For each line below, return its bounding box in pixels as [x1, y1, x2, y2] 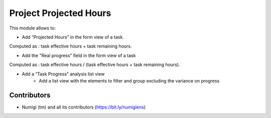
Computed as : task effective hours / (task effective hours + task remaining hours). [9, 61, 180, 67]
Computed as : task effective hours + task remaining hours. [9, 43, 132, 49]
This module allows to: [9, 25, 56, 31]
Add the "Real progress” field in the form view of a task [22, 52, 136, 58]
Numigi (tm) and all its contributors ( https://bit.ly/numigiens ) [22, 104, 146, 110]
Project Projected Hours [9, 7, 111, 18]
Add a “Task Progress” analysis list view [22, 70, 105, 77]
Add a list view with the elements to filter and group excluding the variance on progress [39, 77, 220, 83]
